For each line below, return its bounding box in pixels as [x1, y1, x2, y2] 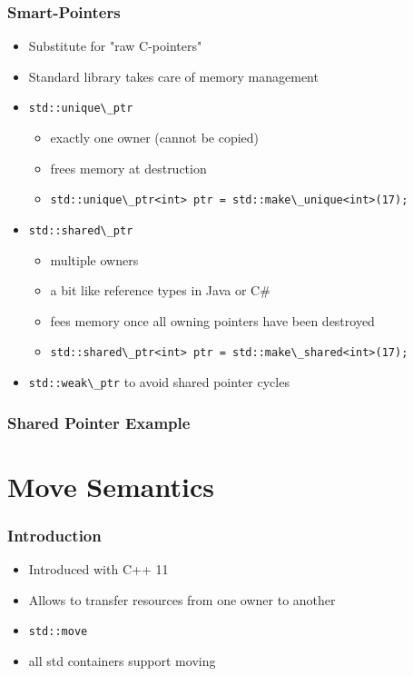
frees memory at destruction [50, 158, 207, 177]
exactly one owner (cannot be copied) [50, 128, 260, 147]
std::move [28, 625, 88, 639]
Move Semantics [7, 467, 214, 504]
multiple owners [50, 250, 139, 269]
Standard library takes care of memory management [28, 66, 319, 85]
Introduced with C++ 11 [28, 560, 169, 579]
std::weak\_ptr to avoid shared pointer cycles [28, 373, 290, 391]
